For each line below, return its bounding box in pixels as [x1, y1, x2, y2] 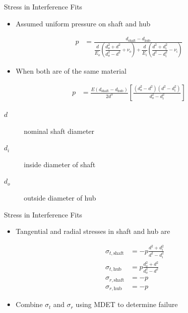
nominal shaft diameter [24, 125, 95, 136]
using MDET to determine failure [75, 299, 178, 310]
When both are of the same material [15, 66, 126, 76]
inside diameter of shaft [24, 159, 96, 169]
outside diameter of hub [24, 193, 96, 203]
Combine [15, 299, 43, 310]
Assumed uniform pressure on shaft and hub [15, 18, 150, 28]
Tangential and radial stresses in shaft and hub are [15, 226, 170, 236]
